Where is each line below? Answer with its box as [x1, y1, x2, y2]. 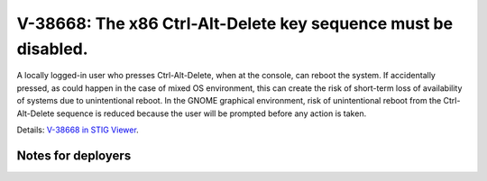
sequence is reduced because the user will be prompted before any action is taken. [56, 108, 367, 119]
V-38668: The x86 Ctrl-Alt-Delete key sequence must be [16, 14, 454, 33]
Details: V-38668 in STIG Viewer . [16, 124, 139, 135]
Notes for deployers [16, 148, 132, 163]
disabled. [16, 39, 89, 59]
